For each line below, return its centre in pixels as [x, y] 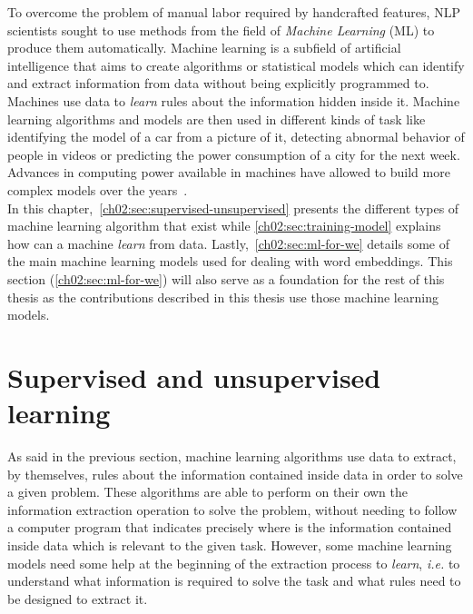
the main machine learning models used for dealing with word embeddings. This [230, 261]
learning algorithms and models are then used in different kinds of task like [217, 119]
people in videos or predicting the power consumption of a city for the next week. [234, 154]
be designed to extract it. [78, 598]
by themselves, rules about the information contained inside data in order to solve [235, 474]
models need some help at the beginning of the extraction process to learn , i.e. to [234, 563]
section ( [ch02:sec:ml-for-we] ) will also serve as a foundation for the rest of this [226, 278]
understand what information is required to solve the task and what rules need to [234, 581]
